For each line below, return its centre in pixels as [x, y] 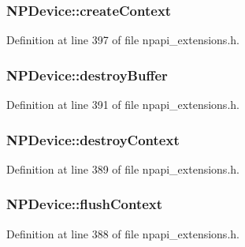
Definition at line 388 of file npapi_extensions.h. [123, 233]
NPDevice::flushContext [85, 204]
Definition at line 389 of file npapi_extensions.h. [123, 168]
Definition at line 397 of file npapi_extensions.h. [123, 40]
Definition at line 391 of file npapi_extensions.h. [123, 105]
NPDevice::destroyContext [93, 139]
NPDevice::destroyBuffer [87, 75]
